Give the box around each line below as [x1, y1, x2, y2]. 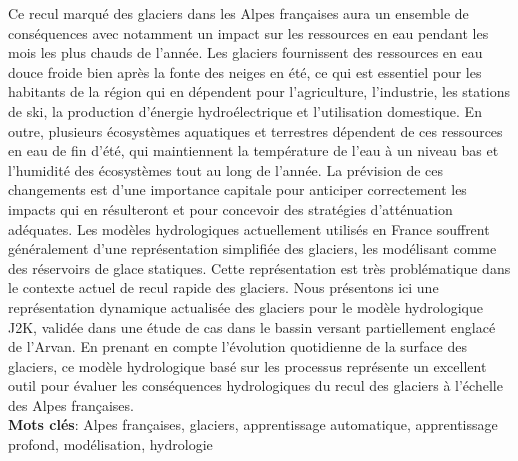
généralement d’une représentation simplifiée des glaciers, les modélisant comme [8, 238, 497, 259]
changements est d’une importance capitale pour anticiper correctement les [8, 179, 467, 200]
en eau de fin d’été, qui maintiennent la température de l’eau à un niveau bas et [8, 140, 499, 161]
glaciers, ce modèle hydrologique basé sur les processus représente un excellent [8, 355, 487, 376]
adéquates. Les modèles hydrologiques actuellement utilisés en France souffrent [8, 218, 490, 239]
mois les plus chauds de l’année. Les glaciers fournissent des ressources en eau [8, 42, 483, 63]
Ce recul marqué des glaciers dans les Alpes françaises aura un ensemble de [8, 3, 469, 23]
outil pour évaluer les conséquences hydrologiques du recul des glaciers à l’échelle [8, 375, 503, 396]
